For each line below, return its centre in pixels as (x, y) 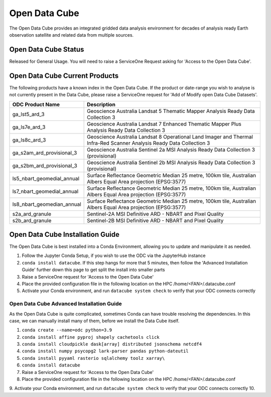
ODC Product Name (36, 104)
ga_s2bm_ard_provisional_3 (45, 166)
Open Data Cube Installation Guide (64, 234)
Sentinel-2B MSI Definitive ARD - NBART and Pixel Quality (155, 220)
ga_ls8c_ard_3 (29, 140)
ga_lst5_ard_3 (28, 114)
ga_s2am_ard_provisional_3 (45, 153)
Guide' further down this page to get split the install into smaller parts (93, 270)
